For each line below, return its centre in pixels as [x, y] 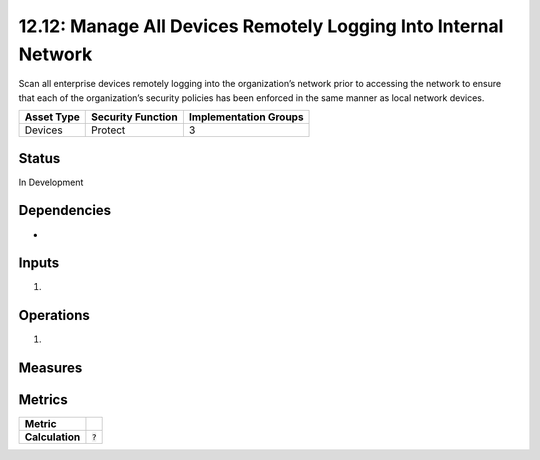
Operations [54, 315]
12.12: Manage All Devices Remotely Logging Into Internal [261, 26]
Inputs [39, 263]
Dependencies [65, 210]
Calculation [52, 437]
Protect [108, 130]
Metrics [43, 400]
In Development [51, 182]
